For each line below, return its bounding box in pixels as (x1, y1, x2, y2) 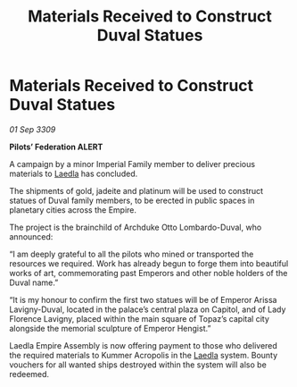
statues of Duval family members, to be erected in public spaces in (9, 195, 255, 206)
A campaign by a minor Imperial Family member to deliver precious (9, 158, 256, 169)
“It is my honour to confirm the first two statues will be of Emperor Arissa (9, 294, 277, 305)
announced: (9, 231, 54, 242)
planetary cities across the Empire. (9, 204, 136, 215)
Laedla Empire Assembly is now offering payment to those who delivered (9, 340, 278, 350)
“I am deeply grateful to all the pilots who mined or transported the (9, 248, 254, 259)
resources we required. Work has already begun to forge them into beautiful (9, 257, 289, 269)
